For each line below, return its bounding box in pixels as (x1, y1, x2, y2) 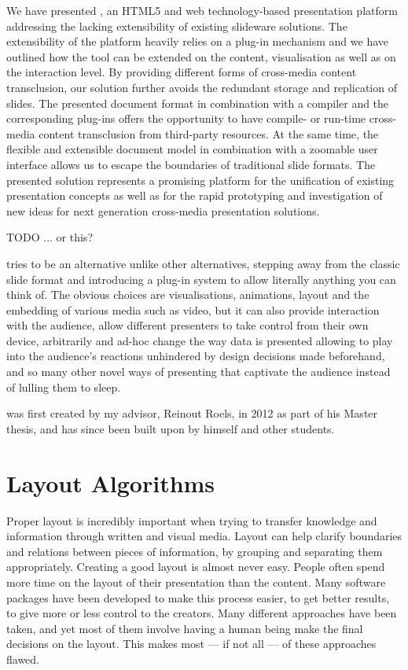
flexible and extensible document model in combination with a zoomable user (6, 141, 378, 157)
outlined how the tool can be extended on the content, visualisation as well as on (6, 48, 396, 64)
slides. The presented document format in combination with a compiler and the (6, 94, 389, 111)
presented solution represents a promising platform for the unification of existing (6, 171, 395, 188)
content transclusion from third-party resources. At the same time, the (39, 125, 379, 142)
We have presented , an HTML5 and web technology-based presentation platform (6, 2, 398, 18)
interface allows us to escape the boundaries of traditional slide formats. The (6, 156, 376, 172)
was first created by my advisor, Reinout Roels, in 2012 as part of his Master (6, 405, 378, 422)
